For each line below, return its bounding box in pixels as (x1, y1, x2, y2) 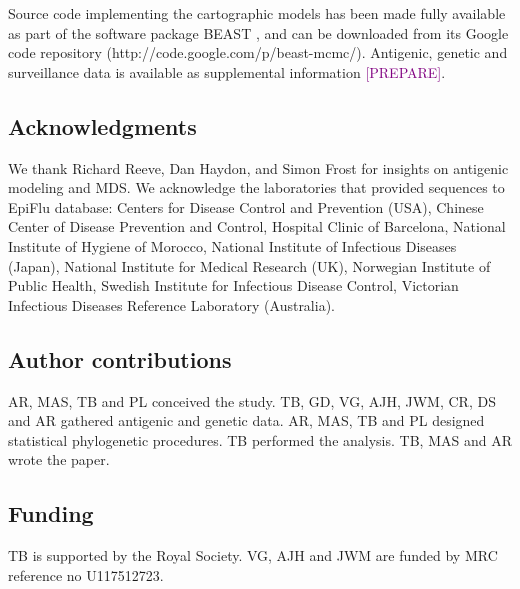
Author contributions (8, 343, 232, 374)
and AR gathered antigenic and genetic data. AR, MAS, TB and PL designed (8, 410, 485, 431)
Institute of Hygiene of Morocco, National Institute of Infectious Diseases (8, 235, 457, 256)
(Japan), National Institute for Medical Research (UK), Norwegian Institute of (8, 255, 491, 276)
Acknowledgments (8, 110, 197, 141)
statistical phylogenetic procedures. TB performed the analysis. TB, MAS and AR (8, 429, 512, 450)
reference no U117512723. (8, 564, 164, 585)
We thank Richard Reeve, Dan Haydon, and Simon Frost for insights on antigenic (8, 157, 509, 178)
